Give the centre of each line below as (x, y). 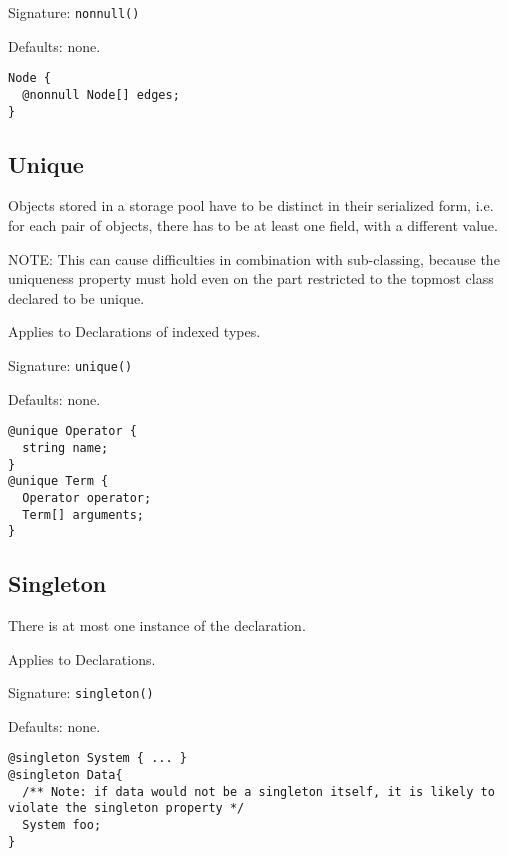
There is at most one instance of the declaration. (157, 625)
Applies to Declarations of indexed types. (134, 331)
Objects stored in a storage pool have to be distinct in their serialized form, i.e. (251, 205)
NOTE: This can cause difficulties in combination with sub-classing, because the (254, 258)
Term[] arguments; (83, 514)
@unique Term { (58, 481)
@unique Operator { (72, 431)
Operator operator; (87, 497)
